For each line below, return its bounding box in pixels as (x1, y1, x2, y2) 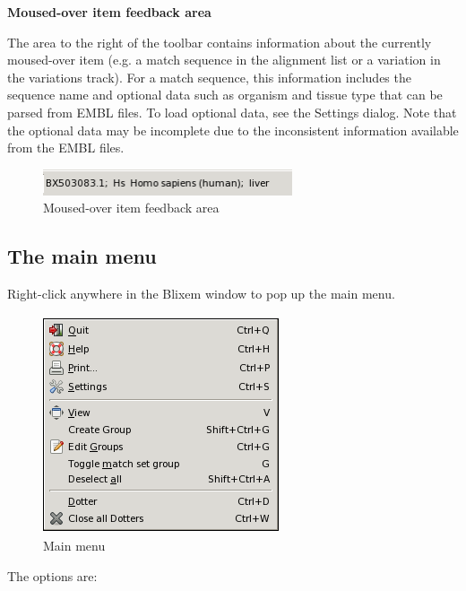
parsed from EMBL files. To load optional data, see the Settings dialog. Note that (7, 102, 457, 121)
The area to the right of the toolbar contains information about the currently (7, 32, 432, 51)
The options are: (7, 566, 98, 585)
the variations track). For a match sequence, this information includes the (7, 67, 411, 86)
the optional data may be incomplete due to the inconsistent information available (7, 120, 459, 139)
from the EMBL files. (7, 138, 125, 157)
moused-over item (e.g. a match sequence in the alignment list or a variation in (7, 50, 441, 69)
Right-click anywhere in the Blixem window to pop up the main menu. (7, 284, 395, 303)
